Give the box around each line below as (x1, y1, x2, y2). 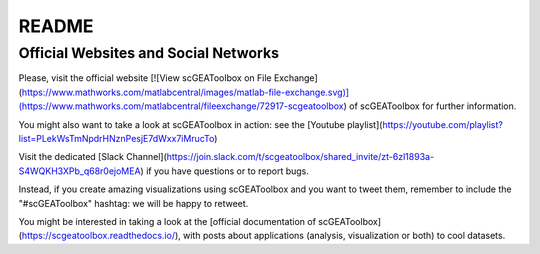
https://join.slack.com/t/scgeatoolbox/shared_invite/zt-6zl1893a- (166, 151, 435, 163)
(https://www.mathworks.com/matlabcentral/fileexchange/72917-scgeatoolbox (18, 100, 344, 112)
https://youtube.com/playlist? (381, 118, 504, 130)
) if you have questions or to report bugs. (140, 165, 310, 177)
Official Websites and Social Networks (18, 44, 280, 62)
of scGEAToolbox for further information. (348, 100, 517, 112)
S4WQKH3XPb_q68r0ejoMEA (18, 165, 141, 177)
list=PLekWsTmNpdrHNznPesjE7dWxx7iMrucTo (18, 132, 215, 144)
